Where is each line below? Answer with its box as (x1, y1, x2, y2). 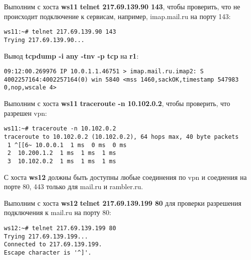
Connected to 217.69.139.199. (4, 241, 102, 248)
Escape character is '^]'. (4, 249, 91, 256)
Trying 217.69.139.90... (4, 36, 85, 43)
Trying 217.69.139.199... (4, 233, 88, 240)
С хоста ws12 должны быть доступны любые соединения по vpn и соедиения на (4, 172, 247, 182)
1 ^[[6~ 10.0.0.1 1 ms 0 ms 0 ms (7, 141, 127, 149)
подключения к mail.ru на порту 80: (4, 207, 112, 217)
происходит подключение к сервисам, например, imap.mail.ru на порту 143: (4, 11, 231, 21)
